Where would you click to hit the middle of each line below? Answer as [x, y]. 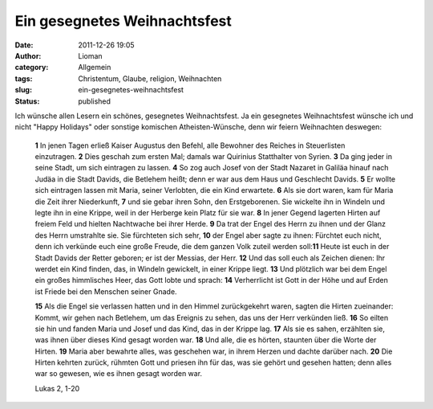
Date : [24, 45]
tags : [24, 78]
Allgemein [95, 67]
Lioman [91, 55]
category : [32, 67]
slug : [23, 90]
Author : [28, 55]
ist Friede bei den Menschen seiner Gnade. [106, 291]
